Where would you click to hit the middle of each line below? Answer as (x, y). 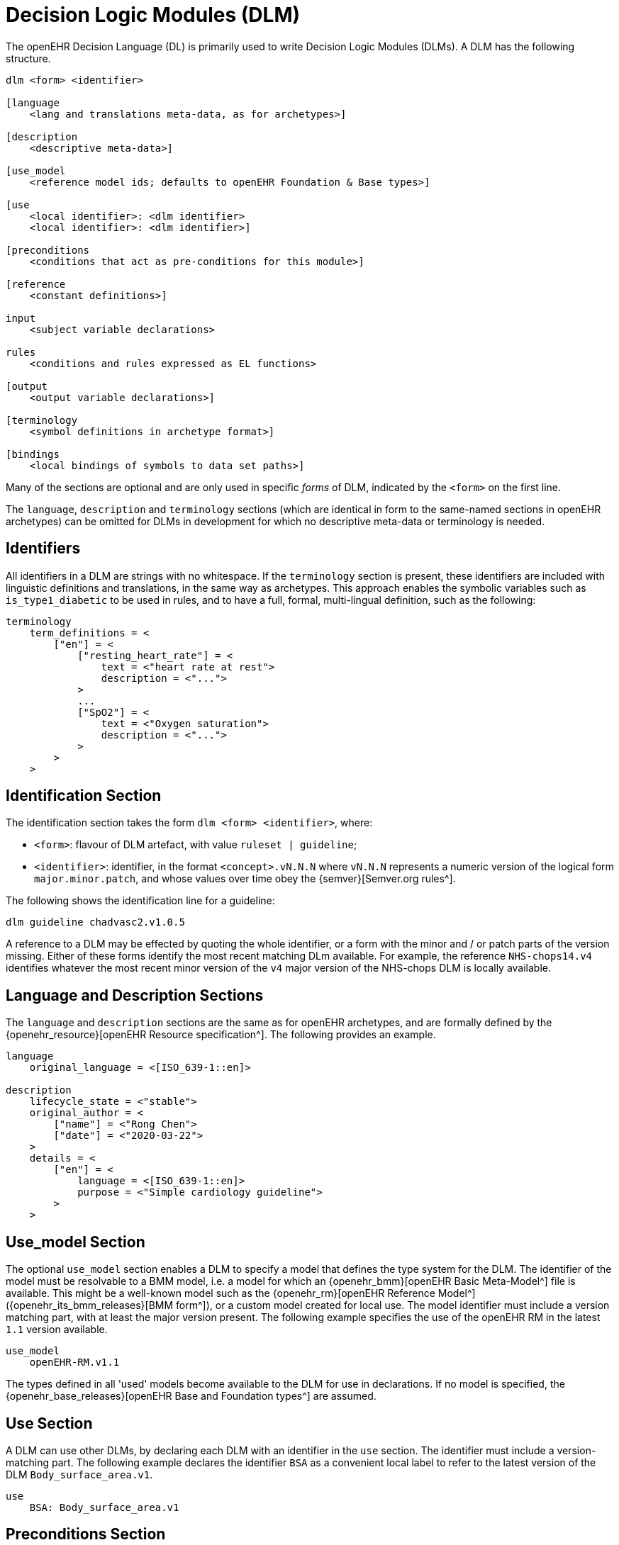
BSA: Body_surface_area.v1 (104, 1507)
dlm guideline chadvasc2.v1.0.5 (95, 922)
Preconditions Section (86, 1534)
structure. (28, 58)
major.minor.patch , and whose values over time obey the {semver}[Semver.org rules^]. (245, 879)
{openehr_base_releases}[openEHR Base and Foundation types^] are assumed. (191, 1396)
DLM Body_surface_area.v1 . (79, 1474)
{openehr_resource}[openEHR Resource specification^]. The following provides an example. (221, 1035)
